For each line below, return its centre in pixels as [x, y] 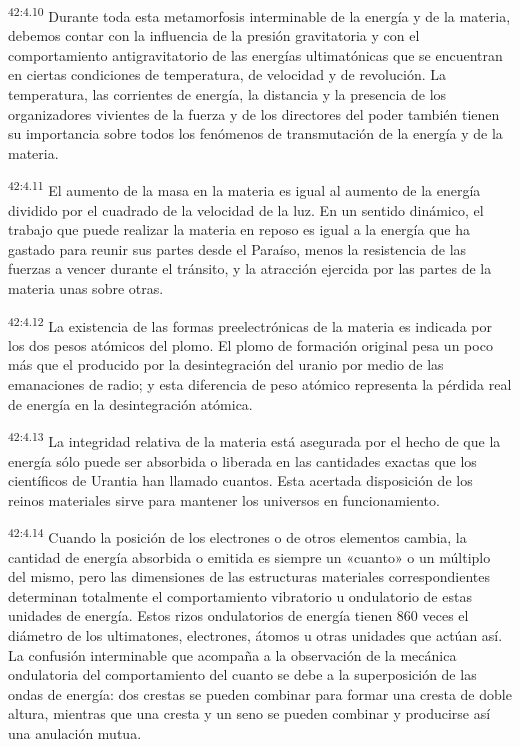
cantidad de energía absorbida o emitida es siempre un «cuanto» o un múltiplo [249, 556]
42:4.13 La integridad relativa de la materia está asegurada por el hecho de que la [254, 439]
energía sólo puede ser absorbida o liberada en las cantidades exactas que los [242, 460]
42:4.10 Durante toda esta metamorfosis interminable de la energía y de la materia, [259, 14]
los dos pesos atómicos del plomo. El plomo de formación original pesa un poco [250, 344]
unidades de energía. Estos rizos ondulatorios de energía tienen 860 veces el [238, 615]
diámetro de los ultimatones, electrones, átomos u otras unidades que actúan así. [255, 634]
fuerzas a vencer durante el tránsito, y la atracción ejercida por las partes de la [250, 268]
